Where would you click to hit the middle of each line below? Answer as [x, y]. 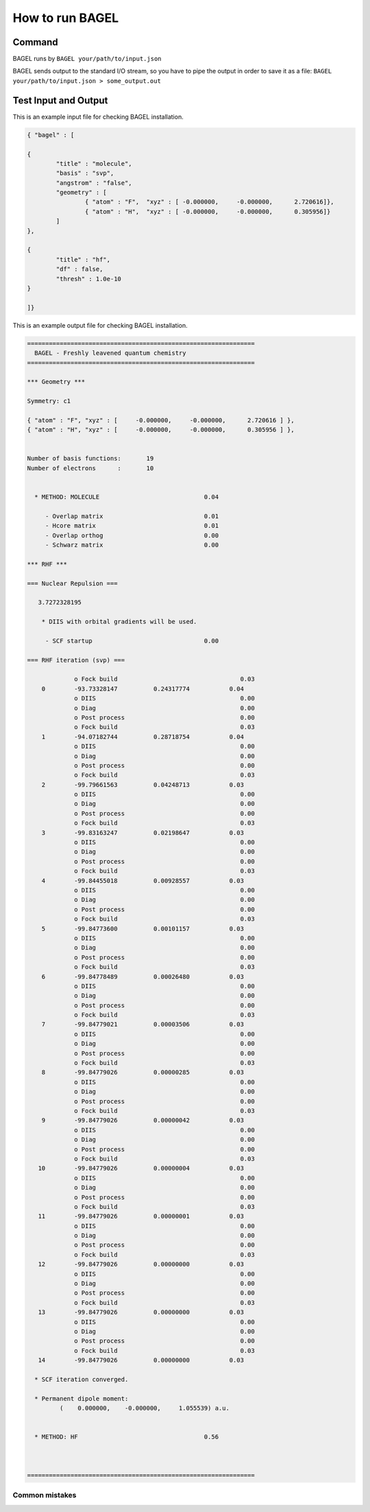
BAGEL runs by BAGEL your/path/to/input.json [87, 59]
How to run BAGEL [66, 18]
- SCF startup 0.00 [132, 641]
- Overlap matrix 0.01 [132, 516]
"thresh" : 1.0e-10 [88, 279]
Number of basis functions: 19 [90, 459]
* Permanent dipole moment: [82, 1399]
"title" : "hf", [83, 259]
